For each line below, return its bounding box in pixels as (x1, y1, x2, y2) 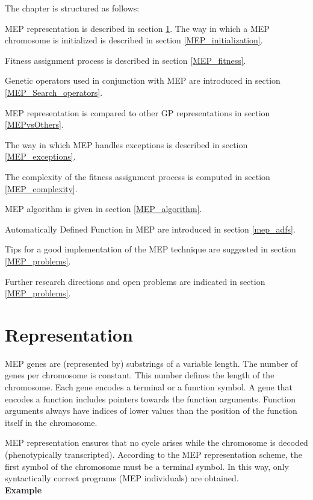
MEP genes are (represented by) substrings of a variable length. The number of (5, 357, 298, 369)
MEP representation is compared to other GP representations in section (5, 106, 270, 119)
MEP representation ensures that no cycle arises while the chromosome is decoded (5, 436, 308, 449)
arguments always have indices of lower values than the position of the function (5, 404, 297, 417)
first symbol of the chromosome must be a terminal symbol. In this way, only (5, 460, 289, 472)
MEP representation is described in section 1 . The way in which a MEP (5, 22, 270, 34)
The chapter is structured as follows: (5, 2, 140, 14)
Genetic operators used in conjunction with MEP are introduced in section (5, 74, 280, 87)
